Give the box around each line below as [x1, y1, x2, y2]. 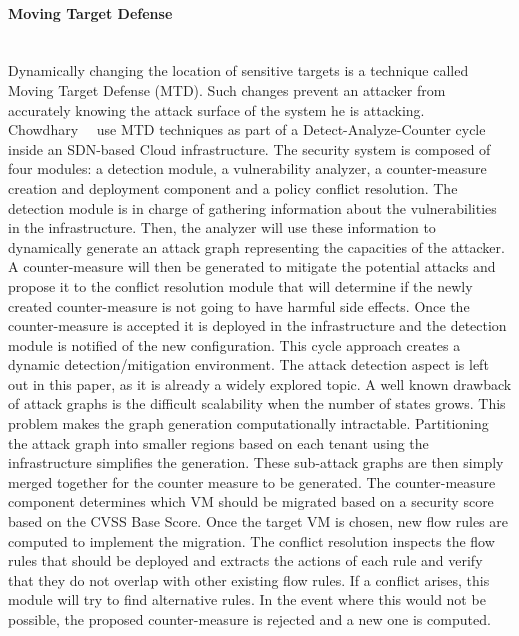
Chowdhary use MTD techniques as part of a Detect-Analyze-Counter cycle [8, 119, 486, 140]
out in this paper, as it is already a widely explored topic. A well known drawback [8, 373, 512, 394]
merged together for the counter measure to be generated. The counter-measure [8, 471, 496, 492]
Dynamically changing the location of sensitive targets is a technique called [8, 60, 469, 81]
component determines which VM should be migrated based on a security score [8, 491, 494, 512]
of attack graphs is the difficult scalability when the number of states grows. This [8, 393, 506, 414]
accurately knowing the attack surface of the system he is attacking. [8, 99, 425, 120]
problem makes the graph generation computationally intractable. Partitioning [8, 413, 489, 434]
